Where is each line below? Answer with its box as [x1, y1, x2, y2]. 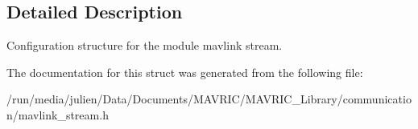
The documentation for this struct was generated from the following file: [6, 63, 363, 80]
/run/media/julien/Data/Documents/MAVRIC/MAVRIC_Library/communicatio [6, 91, 412, 107]
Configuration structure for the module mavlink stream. [6, 37, 283, 54]
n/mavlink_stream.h [6, 106, 109, 123]
